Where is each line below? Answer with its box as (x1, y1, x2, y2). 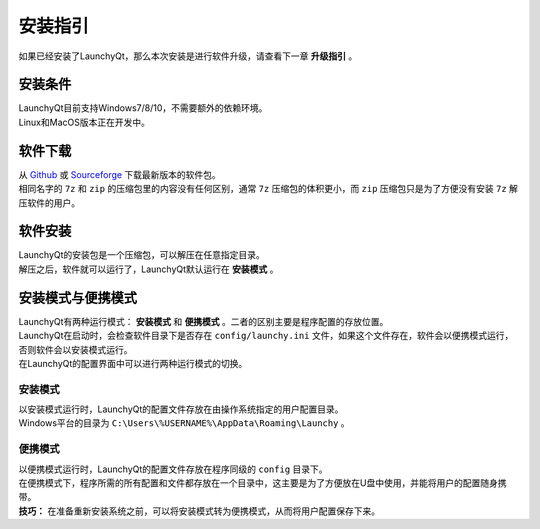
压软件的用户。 (18, 196, 80, 209)
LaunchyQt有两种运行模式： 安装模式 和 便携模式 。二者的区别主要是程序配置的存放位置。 (18, 315, 389, 327)
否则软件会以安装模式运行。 (18, 343, 133, 355)
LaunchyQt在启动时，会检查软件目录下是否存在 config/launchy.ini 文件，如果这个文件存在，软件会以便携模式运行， (18, 330, 514, 342)
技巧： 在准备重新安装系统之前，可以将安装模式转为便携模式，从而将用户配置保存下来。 (18, 505, 380, 517)
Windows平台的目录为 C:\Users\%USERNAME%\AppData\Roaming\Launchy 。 (18, 417, 350, 429)
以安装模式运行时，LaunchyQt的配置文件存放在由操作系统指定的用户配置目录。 (18, 403, 344, 415)
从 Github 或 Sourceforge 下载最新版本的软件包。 (18, 168, 222, 180)
